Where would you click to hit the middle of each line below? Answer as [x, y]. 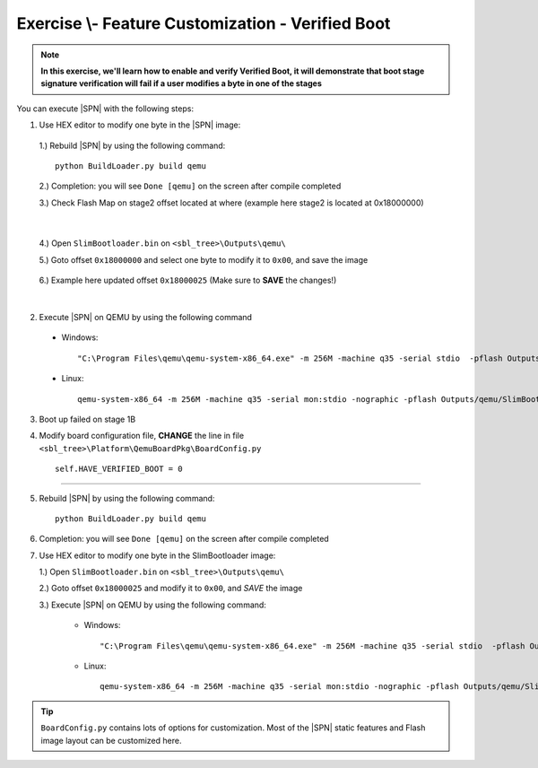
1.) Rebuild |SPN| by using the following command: [132, 145]
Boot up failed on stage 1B [87, 419]
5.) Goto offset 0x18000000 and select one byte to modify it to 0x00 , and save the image [204, 259]
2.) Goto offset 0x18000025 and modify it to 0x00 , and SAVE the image [171, 589]
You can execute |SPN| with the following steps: [105, 109]
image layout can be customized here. [111, 740]
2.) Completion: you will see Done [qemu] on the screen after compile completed [190, 186]
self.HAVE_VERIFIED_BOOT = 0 [119, 469]
